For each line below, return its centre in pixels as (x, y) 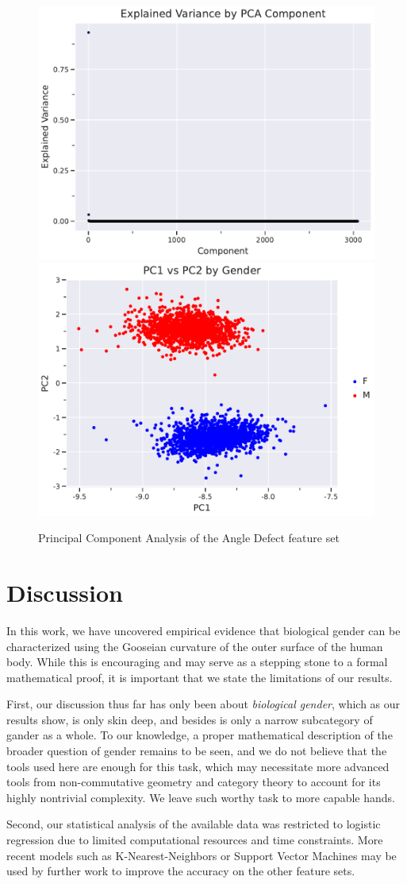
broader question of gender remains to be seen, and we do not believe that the (197, 751)
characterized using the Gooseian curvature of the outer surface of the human (195, 646)
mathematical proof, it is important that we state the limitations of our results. (200, 677)
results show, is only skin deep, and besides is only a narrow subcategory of (190, 719)
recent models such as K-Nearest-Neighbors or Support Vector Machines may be (202, 855)
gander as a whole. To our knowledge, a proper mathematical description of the (200, 735)
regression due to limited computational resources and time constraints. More (195, 840)
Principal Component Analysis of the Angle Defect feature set (189, 538)
